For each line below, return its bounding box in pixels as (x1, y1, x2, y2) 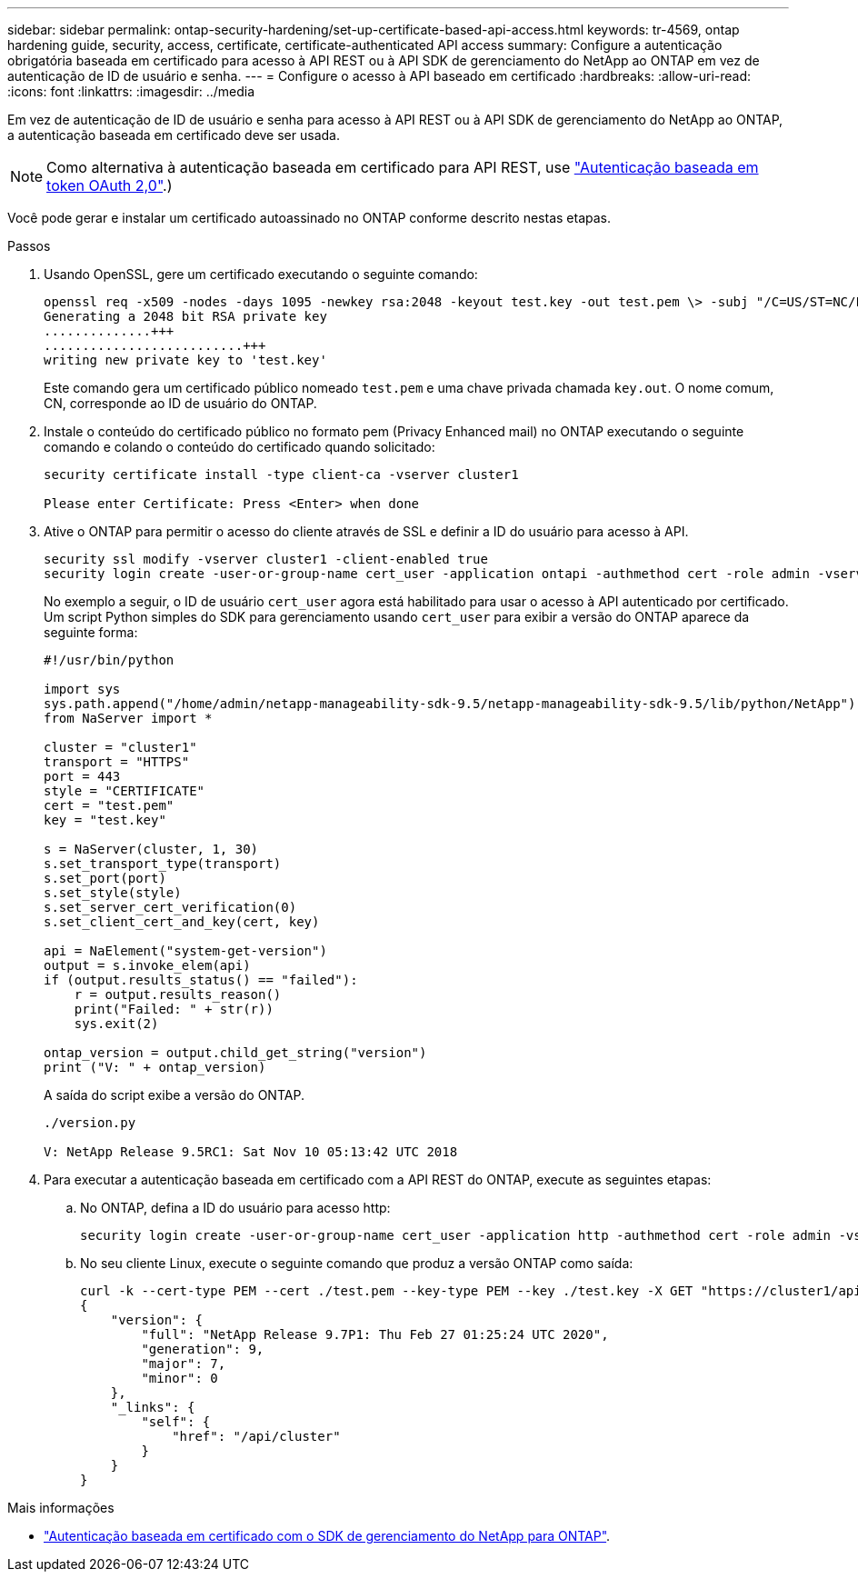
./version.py (44, 1115, 136, 1130)
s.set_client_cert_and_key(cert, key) (44, 914, 320, 929)
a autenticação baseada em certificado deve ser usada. (7, 127, 340, 143)
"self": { (141, 1414, 211, 1429)
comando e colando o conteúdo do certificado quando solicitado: (44, 439, 435, 455)
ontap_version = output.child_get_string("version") (44, 1045, 427, 1060)
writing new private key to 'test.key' (44, 353, 327, 367)
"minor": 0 (141, 1371, 218, 1385)
